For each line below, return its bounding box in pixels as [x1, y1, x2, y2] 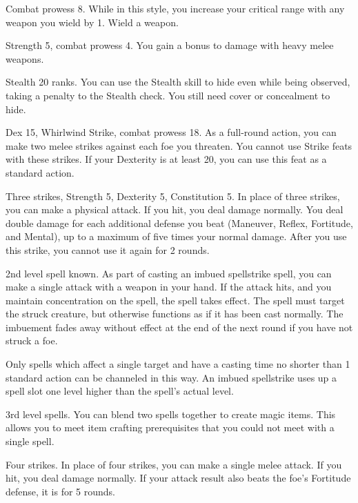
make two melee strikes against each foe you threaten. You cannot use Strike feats [6, 138, 352, 152]
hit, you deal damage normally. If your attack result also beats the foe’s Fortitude [6, 471, 351, 485]
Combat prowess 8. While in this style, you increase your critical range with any [6, 1, 345, 15]
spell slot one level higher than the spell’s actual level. [6, 384, 234, 398]
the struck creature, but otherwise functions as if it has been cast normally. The [6, 306, 344, 321]
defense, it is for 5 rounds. [6, 484, 115, 498]
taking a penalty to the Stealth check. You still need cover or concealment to [6, 88, 330, 102]
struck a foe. [6, 333, 58, 348]
